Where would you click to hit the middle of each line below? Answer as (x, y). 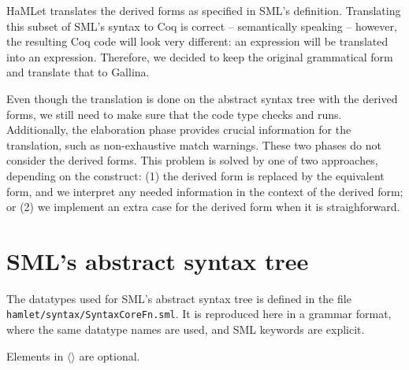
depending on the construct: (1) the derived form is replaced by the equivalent (195, 175)
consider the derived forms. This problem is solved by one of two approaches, (192, 160)
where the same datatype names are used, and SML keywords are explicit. (186, 329)
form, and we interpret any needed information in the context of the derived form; (205, 191)
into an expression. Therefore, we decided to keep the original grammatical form (200, 56)
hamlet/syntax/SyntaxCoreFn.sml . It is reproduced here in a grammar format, (199, 314)
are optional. (110, 355)
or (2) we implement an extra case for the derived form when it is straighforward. (203, 207)
